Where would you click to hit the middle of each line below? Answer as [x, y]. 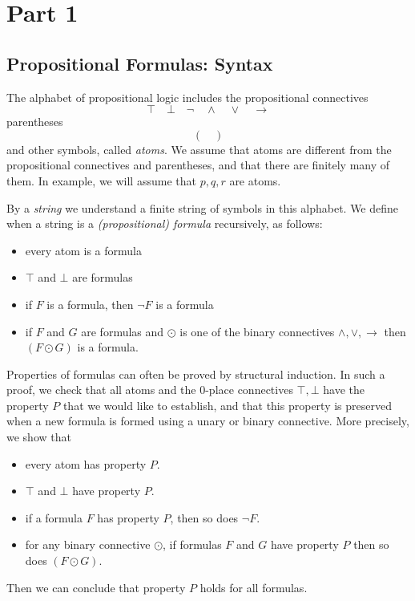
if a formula [54, 517]
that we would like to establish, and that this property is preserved [227, 405]
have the [344, 390]
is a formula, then [90, 304]
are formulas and [123, 331]
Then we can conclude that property [96, 587]
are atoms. [255, 180]
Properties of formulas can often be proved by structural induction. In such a [196, 374]
